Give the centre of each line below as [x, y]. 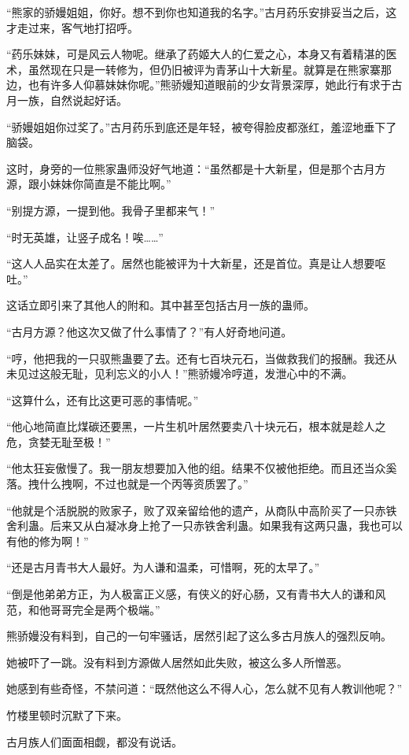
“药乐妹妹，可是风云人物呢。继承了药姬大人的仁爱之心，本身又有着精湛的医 [202, 54]
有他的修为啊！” [48, 540]
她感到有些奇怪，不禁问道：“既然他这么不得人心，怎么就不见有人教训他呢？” [204, 688]
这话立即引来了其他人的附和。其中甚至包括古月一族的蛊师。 [160, 305]
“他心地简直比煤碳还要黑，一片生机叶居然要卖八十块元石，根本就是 [180, 426]
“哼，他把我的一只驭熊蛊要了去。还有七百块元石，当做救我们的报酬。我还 [196, 358]
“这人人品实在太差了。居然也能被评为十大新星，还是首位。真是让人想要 [191, 263]
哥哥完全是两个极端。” [105, 609]
